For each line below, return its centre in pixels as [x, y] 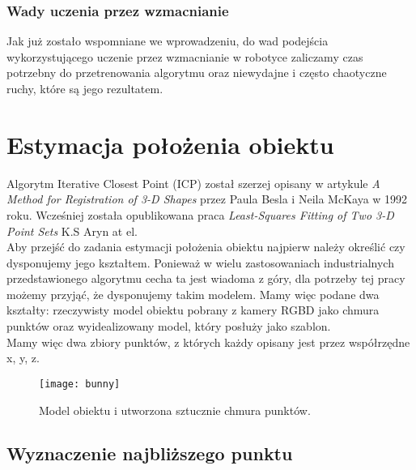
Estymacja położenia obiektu [170, 144]
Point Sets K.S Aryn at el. [72, 231]
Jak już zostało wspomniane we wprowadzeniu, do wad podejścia [168, 41]
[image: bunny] [80, 384]
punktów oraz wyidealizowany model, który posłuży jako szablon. [169, 326]
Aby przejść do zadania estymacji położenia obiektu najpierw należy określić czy [206, 247]
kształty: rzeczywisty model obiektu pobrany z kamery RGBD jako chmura [193, 310]
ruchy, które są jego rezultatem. [85, 88]
